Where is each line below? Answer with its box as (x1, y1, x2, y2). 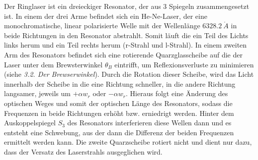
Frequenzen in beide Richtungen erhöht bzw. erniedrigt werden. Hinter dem (4, 107, 234, 118)
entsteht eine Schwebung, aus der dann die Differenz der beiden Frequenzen (4, 127, 234, 137)
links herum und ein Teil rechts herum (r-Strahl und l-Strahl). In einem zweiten (4, 40, 247, 50)
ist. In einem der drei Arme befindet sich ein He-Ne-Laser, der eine (4, 10, 207, 21)
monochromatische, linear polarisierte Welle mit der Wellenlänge (4, 20, 200, 31)
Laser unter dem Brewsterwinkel (4, 59, 103, 69)
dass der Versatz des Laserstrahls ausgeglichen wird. (4, 146, 163, 157)
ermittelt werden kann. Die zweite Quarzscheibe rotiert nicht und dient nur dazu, (4, 137, 252, 147)
